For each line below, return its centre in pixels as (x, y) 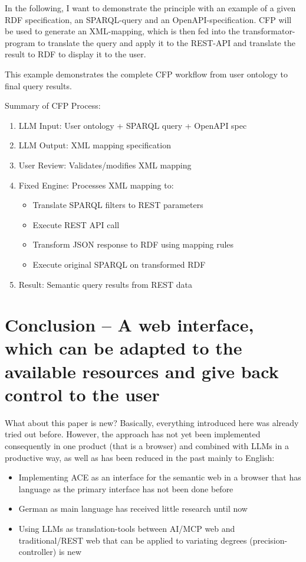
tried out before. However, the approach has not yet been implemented (133, 434)
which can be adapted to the (124, 348)
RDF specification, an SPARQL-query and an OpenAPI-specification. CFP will (148, 19)
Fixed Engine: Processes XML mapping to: (96, 185)
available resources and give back (142, 371)
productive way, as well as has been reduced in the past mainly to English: (140, 457)
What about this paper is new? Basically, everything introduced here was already (152, 422)
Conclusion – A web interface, (129, 325)
